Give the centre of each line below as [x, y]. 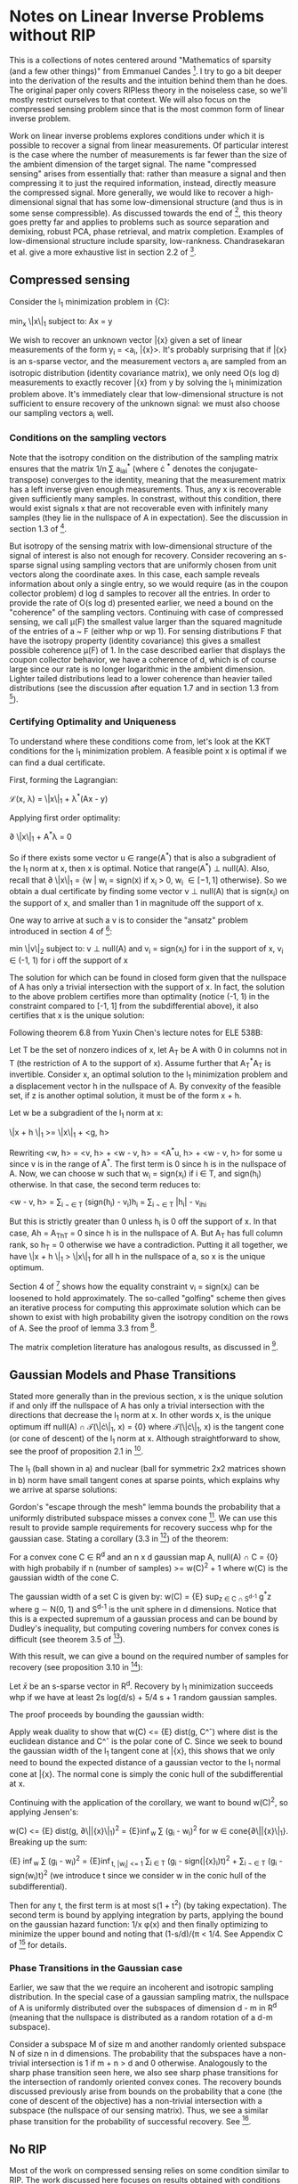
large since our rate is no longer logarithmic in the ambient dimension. [137, 669]
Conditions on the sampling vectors [88, 438]
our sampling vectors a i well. [61, 414]
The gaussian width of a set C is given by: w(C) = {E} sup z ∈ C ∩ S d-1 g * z [141, 1596]
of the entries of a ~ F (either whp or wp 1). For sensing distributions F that [145, 631]
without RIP [52, 35]
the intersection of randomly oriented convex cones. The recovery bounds [145, 2082]
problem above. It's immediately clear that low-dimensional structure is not [146, 394]
